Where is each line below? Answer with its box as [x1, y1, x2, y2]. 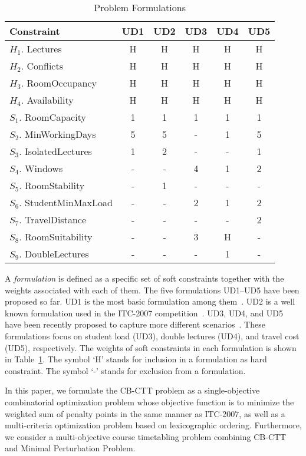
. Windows [19, 161, 63, 175]
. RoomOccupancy [21, 76, 97, 90]
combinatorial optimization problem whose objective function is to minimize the [5, 395, 294, 408]
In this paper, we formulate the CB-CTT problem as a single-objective [5, 384, 260, 396]
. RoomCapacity [19, 110, 86, 124]
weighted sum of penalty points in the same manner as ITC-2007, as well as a [5, 407, 285, 419]
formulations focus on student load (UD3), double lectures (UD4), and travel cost [5, 329, 300, 342]
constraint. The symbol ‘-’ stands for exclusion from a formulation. [5, 364, 246, 376]
